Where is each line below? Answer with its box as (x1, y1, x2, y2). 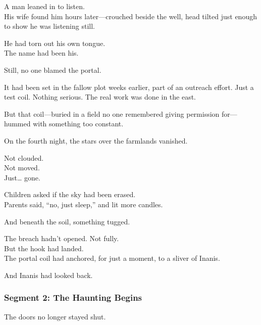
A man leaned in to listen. (4, 1, 85, 11)
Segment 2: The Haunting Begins (4, 291, 142, 304)
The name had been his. (4, 48, 79, 58)
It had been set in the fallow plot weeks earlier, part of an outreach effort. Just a (4, 81, 254, 92)
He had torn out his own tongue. (4, 37, 106, 48)
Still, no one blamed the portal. (4, 64, 101, 75)
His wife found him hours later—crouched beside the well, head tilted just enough (4, 11, 257, 21)
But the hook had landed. (4, 243, 84, 253)
